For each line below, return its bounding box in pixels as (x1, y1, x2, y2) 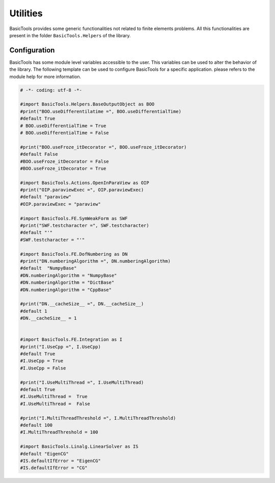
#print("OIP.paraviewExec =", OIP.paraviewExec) (20, 187, 144, 193)
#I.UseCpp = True (20, 358, 64, 364)
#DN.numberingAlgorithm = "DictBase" (20, 280, 115, 285)
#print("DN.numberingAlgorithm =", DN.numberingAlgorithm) (20, 258, 171, 264)
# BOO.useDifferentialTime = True (20, 123, 106, 128)
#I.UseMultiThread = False (20, 400, 90, 407)
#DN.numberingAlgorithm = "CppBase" (20, 287, 112, 292)
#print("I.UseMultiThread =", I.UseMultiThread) (20, 380, 144, 385)
